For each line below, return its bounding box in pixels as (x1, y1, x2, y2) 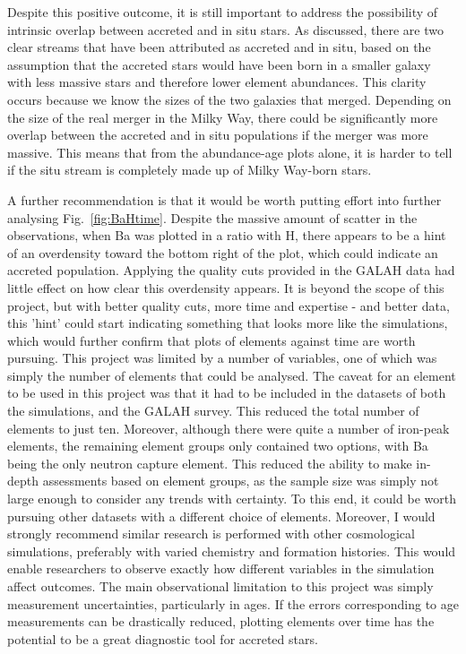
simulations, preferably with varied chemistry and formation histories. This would (7, 541, 456, 560)
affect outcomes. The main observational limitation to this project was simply (7, 577, 434, 595)
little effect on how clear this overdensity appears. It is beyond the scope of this (7, 278, 444, 297)
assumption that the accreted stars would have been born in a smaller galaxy (7, 55, 431, 73)
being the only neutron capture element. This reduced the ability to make (7, 453, 412, 472)
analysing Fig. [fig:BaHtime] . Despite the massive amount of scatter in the (7, 208, 418, 227)
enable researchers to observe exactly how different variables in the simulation (7, 559, 435, 578)
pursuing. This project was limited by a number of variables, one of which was (7, 349, 437, 367)
